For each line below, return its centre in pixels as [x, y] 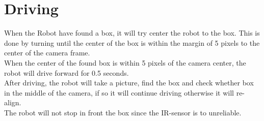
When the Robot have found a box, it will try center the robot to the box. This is [132, 33]
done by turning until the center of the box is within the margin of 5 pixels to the [132, 42]
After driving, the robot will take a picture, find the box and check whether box [129, 83]
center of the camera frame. [47, 53]
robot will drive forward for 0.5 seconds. [67, 72]
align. [13, 102]
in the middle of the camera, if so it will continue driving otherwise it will [119, 92]
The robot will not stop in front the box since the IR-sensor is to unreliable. [123, 112]
